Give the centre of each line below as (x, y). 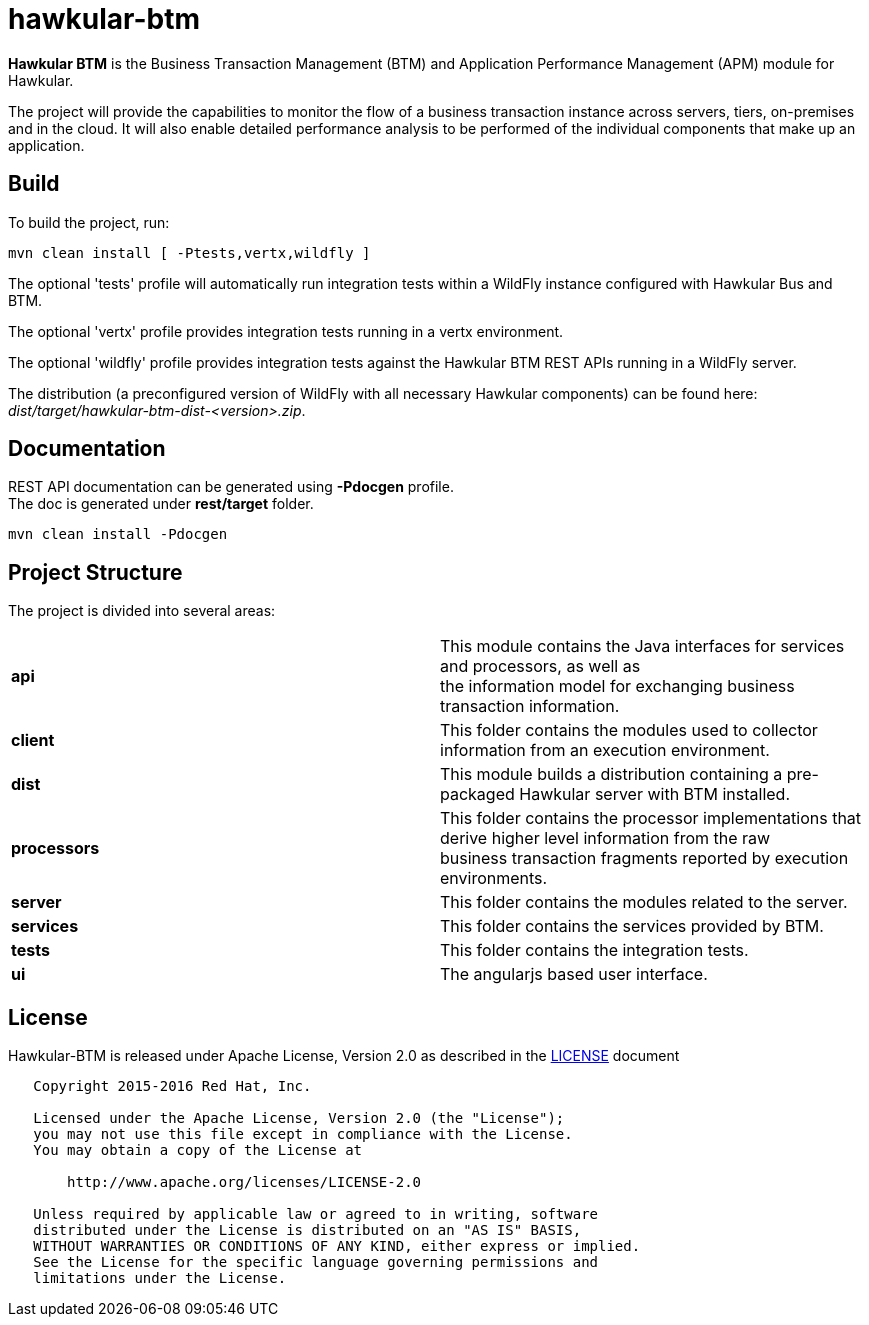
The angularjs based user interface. (574, 974)
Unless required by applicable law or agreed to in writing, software (316, 1214)
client (33, 740)
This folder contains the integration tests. (594, 950)
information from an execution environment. (605, 750)
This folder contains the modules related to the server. (644, 902)
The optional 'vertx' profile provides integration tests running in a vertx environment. (286, 331)
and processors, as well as (540, 666)
